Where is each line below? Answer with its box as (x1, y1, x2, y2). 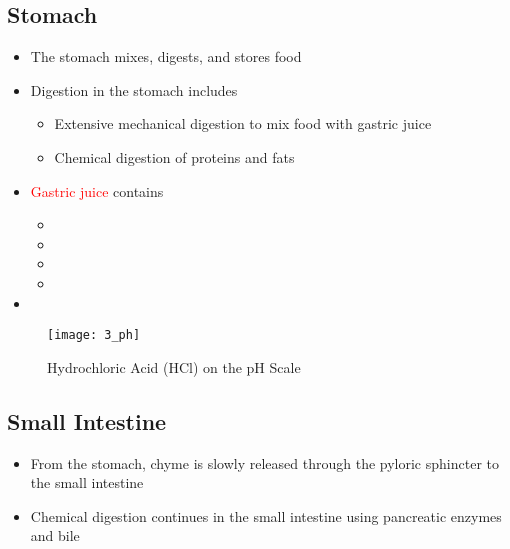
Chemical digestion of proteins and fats (54, 146, 295, 167)
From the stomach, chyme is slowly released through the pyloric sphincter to (30, 452, 499, 473)
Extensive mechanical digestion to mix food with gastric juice (54, 113, 432, 134)
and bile (30, 525, 80, 546)
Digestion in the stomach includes (30, 79, 238, 100)
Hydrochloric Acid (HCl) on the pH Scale (47, 356, 301, 377)
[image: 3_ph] (47, 328, 141, 343)
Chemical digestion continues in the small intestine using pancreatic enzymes (30, 505, 502, 526)
